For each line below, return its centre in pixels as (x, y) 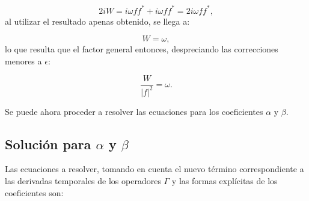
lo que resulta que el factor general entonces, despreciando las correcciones (142, 49)
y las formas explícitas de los (225, 181)
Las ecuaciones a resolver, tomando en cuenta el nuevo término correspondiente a (154, 169)
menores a (23, 60)
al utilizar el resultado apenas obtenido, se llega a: (97, 21)
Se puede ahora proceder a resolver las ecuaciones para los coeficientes (134, 111)
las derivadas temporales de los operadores (83, 181)
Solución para (48, 144)
